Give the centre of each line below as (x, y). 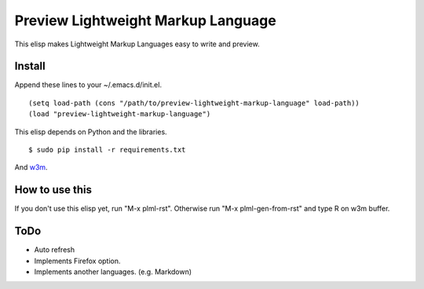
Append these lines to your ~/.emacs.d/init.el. (88, 85)
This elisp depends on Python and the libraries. (91, 132)
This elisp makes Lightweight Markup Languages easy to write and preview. (137, 44)
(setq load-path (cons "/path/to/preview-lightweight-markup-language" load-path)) (194, 103)
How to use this (53, 190)
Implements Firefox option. (77, 261)
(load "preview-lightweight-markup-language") (120, 114)
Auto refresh (54, 250)
